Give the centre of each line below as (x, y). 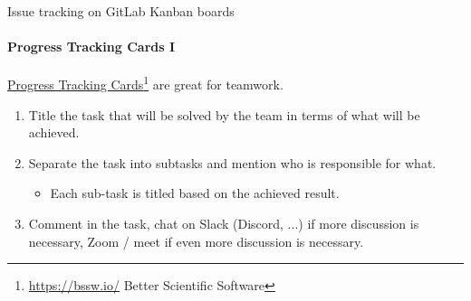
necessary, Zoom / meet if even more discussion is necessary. (196, 241)
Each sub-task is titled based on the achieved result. (195, 193)
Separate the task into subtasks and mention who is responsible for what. (232, 162)
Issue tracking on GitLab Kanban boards (121, 11)
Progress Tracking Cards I (91, 47)
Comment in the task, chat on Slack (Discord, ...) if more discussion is (224, 224)
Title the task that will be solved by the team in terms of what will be (224, 114)
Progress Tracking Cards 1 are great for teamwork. (145, 83)
